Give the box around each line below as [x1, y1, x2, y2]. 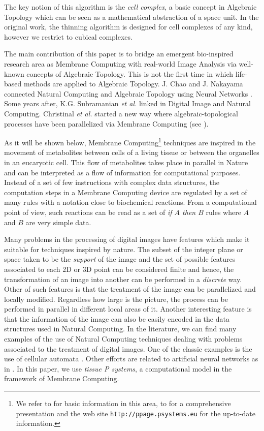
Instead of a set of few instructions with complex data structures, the [4, 177, 220, 188]
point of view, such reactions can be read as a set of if [4, 206, 172, 217]
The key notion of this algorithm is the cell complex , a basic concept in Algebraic [4, 2, 257, 12]
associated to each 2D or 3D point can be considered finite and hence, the [4, 263, 234, 274]
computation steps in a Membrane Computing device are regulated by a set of [4, 187, 247, 197]
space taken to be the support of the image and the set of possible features [4, 254, 236, 264]
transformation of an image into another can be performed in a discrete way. [4, 273, 242, 284]
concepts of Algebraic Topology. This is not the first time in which [26, 68, 234, 79]
